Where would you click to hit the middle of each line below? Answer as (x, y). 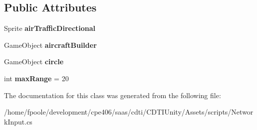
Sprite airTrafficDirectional (50, 28)
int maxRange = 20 (36, 78)
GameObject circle (34, 62)
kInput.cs (18, 121)
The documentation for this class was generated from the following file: (113, 95)
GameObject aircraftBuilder (50, 45)
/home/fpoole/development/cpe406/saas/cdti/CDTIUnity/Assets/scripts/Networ (129, 112)
